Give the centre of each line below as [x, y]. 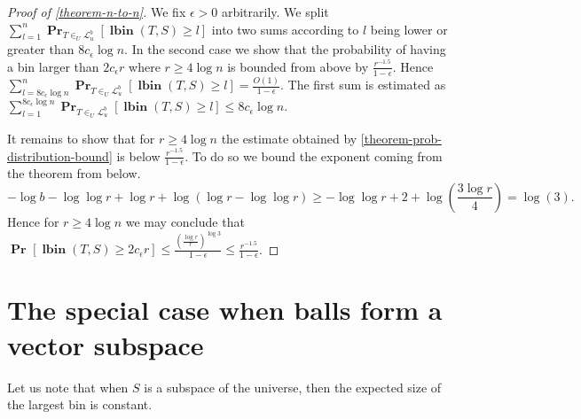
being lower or [409, 29]
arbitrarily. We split [275, 12]
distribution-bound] [60, 155]
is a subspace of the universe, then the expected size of [293, 387]
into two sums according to [285, 29]
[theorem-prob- [401, 138]
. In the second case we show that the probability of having [285, 49]
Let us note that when [68, 387]
